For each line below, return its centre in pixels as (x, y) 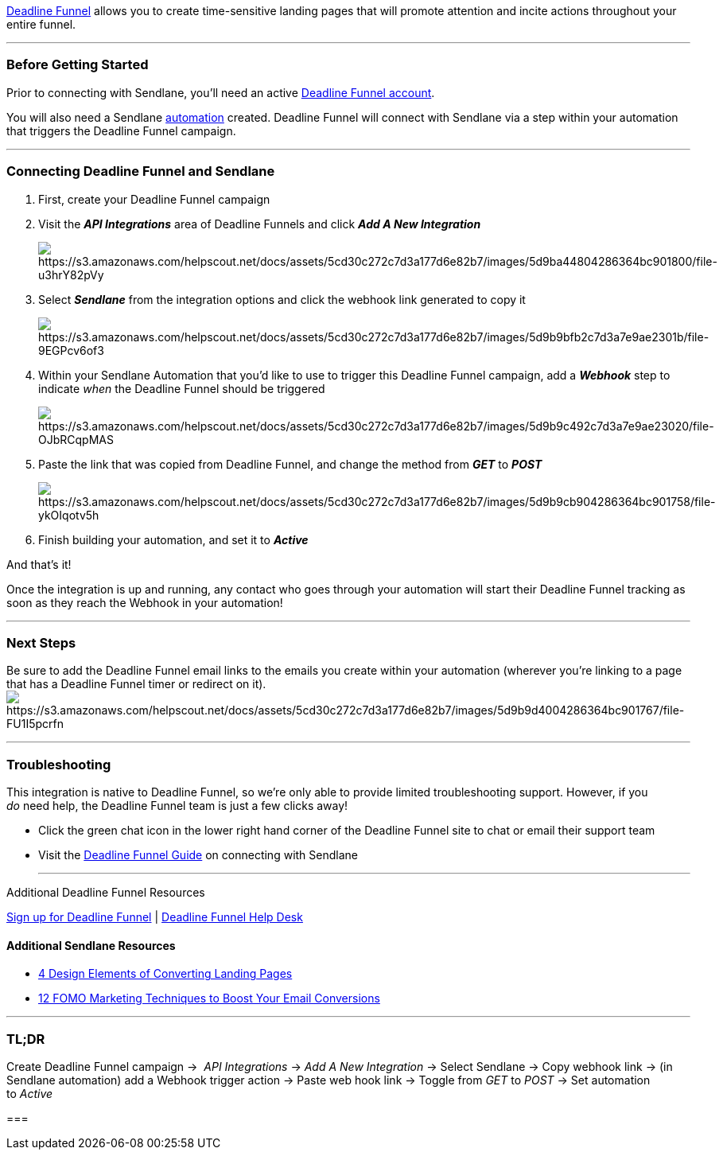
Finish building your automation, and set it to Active (173, 539)
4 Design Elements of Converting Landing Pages (165, 974)
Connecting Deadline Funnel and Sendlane (141, 171)
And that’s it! (39, 564)
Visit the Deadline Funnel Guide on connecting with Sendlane (198, 855)
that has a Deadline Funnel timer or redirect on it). (136, 684)
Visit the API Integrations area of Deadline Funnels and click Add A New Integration (260, 224)
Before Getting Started (78, 65)
